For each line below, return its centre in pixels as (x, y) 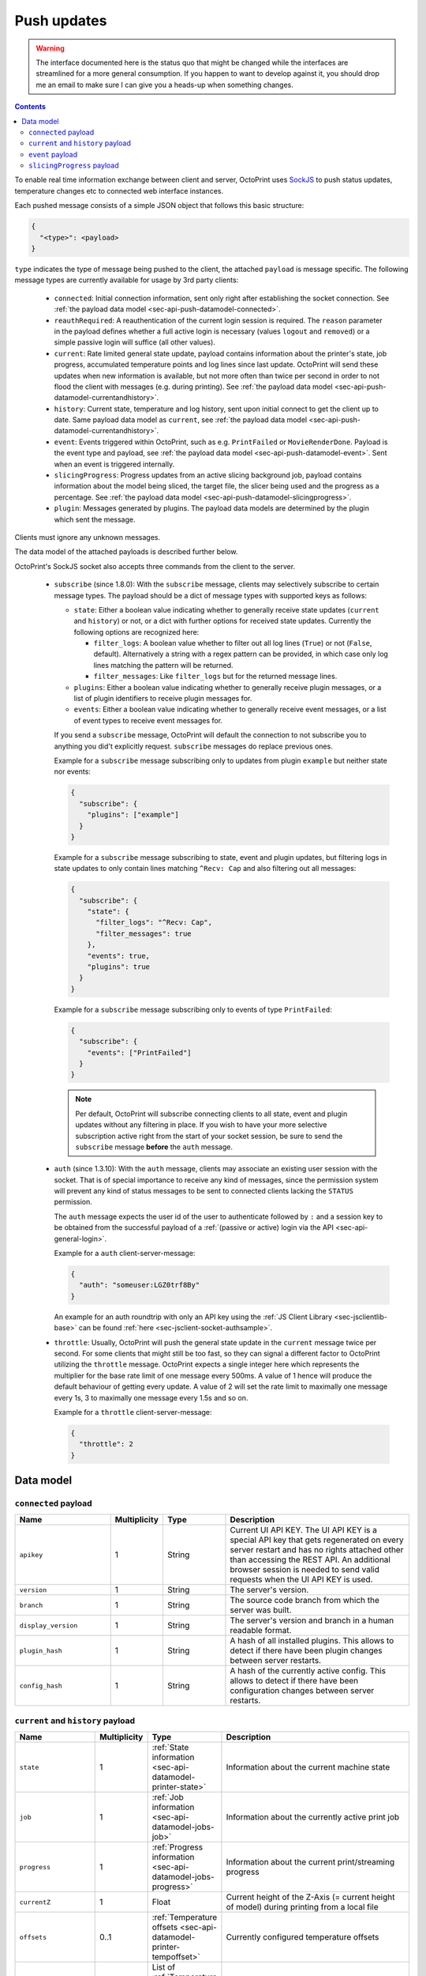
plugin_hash (41, 1651)
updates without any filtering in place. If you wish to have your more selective (201, 1125)
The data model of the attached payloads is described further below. (126, 552)
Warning (50, 48)
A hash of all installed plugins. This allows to (312, 1641)
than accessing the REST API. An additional (310, 1559)
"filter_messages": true (144, 933)
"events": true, (118, 956)
